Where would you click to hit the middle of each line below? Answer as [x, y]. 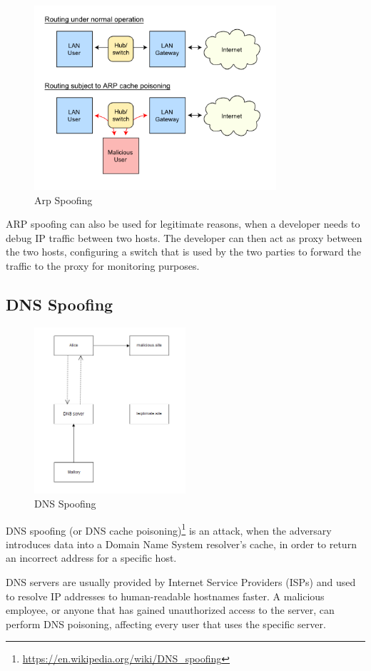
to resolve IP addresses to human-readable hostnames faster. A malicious [165, 596]
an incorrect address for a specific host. [91, 558]
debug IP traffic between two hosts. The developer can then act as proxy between [184, 237]
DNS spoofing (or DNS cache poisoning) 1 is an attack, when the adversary [169, 529]
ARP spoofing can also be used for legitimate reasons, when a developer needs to [183, 224]
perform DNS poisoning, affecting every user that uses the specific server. [166, 624]
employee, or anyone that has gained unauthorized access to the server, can [170, 610]
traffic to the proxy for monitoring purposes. [103, 266]
